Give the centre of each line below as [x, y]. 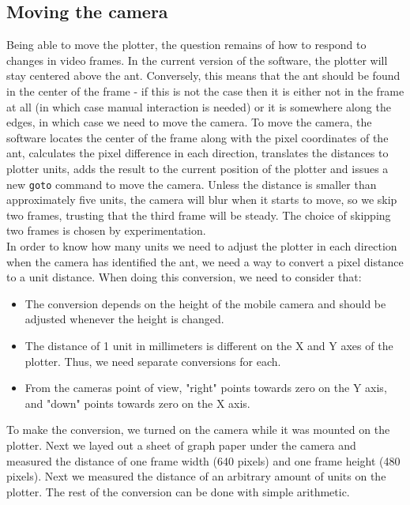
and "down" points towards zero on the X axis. [137, 403]
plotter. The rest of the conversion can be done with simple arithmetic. [178, 491]
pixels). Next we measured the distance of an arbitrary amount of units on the [196, 476]
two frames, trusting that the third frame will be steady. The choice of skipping [199, 215]
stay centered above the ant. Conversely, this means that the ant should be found [203, 75]
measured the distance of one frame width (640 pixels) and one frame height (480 [203, 460]
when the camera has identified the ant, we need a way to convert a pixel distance [205, 261]
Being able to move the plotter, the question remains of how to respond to [186, 45]
